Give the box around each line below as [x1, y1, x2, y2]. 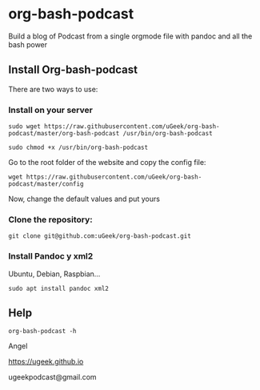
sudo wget [8, 123, 42, 131]
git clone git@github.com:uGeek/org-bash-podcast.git [8, 232, 192, 240]
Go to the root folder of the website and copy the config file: [8, 158, 206, 167]
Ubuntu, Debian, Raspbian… [8, 269, 101, 279]
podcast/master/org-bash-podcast [8, 130, 120, 138]
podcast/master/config [8, 180, 84, 188]
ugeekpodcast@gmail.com [8, 372, 98, 382]
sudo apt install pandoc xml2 [8, 284, 110, 292]
